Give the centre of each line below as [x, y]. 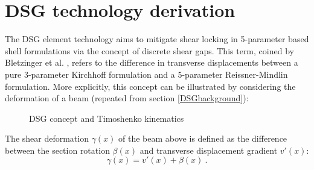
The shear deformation [47, 138]
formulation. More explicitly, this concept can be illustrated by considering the [150, 86]
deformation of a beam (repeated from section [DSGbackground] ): [127, 98]
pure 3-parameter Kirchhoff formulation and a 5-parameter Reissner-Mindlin [146, 74]
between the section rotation [57, 150]
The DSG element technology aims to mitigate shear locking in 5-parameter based [157, 39]
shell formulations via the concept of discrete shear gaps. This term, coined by [149, 50]
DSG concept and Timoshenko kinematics [107, 118]
